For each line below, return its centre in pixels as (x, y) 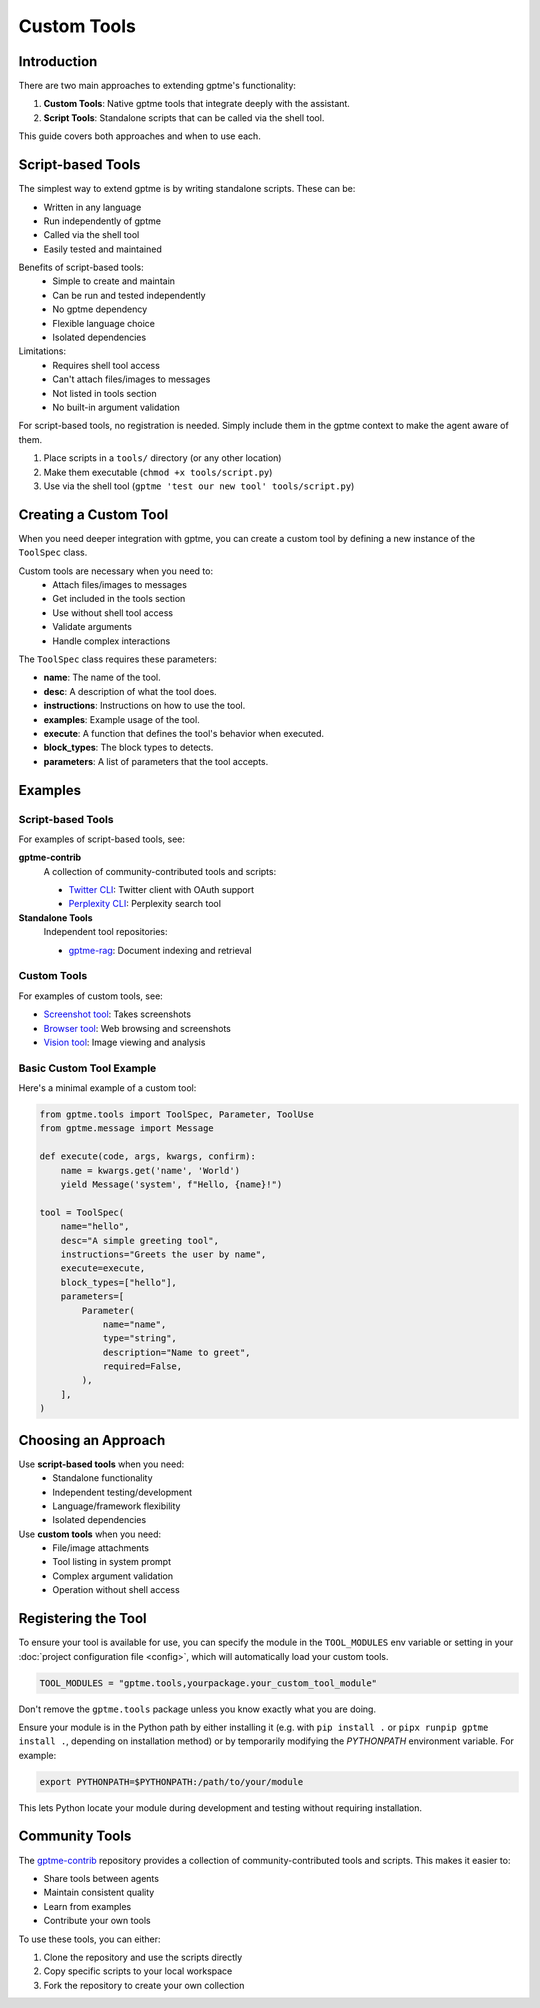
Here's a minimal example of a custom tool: (107, 1088)
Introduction (58, 61)
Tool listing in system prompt (112, 1562)
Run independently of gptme (102, 221)
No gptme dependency (100, 309)
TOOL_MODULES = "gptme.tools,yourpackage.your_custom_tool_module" (208, 1683)
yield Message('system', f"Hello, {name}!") (171, 1184)
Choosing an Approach (92, 1440)
